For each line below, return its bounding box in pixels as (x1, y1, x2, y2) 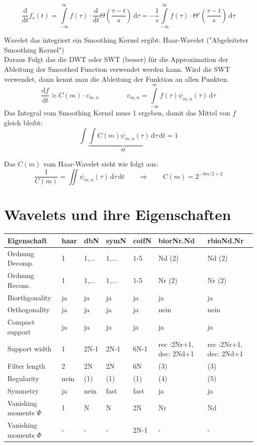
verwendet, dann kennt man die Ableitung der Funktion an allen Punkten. (4, 73, 229, 84)
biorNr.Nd (158, 235, 195, 245)
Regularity (7, 373, 40, 383)
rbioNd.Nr (207, 235, 244, 245)
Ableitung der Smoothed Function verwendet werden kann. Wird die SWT (4, 63, 230, 74)
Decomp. (7, 258, 34, 268)
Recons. (7, 279, 31, 290)
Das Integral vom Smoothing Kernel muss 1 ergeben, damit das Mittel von (4, 108, 230, 118)
